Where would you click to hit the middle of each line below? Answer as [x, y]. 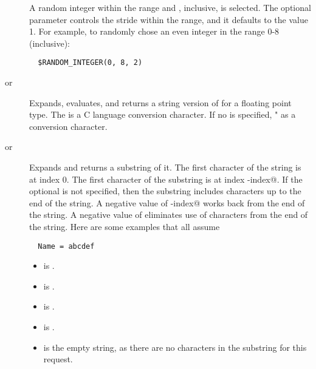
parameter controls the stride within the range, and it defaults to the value [169, 19]
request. [58, 359]
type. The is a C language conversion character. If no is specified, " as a [163, 114]
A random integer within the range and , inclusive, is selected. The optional [170, 7]
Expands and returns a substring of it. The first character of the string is [165, 167]
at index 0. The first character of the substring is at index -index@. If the [166, 179]
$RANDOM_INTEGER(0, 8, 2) [90, 63]
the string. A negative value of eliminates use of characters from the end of [169, 215]
